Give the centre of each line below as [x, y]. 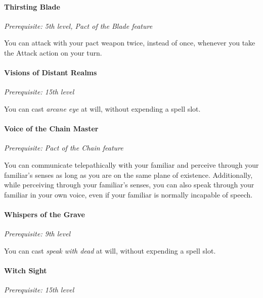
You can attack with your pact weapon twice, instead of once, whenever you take [130, 43]
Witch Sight [26, 270]
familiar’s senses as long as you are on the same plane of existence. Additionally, [128, 175]
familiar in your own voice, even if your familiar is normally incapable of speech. [128, 194]
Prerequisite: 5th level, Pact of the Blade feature [78, 26]
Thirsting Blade [32, 6]
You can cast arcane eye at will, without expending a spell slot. [102, 108]
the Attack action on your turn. [53, 52]
